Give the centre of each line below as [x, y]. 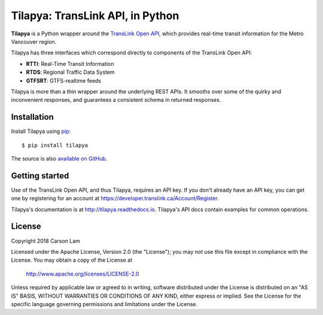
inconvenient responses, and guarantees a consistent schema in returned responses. [116, 100]
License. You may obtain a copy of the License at [72, 260]
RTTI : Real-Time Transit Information [70, 63]
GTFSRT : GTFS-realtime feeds [64, 80]
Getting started [40, 176]
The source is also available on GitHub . [59, 158]
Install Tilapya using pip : [41, 131]
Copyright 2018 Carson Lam [46, 241]
